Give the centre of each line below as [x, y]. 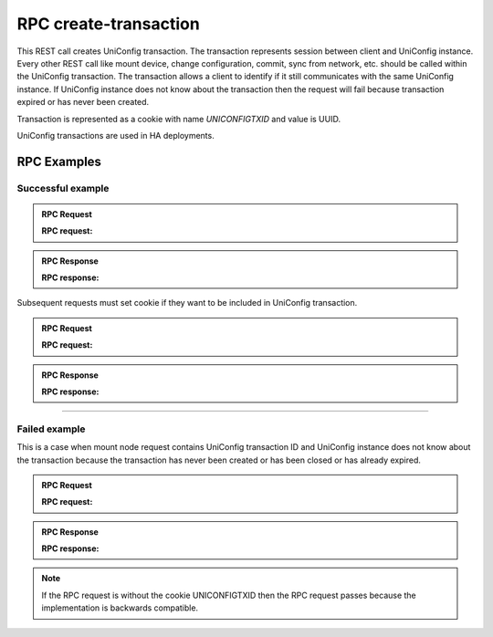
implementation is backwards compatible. [120, 608]
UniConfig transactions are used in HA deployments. [115, 135]
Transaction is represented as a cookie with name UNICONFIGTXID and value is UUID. [179, 119]
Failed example [51, 429]
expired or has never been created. [83, 102]
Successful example [63, 188]
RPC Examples [59, 161]
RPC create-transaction [108, 24]
